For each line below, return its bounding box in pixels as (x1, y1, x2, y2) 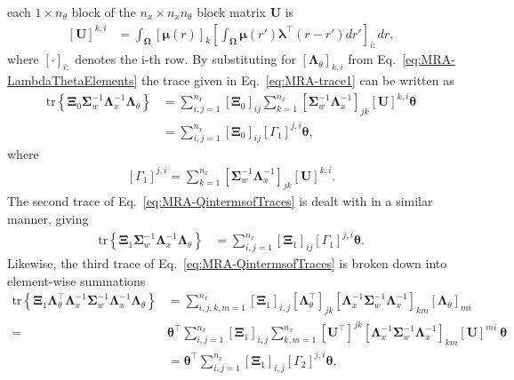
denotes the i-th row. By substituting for (75, 50, 296, 68)
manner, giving (7, 209, 89, 227)
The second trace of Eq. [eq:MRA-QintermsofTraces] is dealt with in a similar (7, 192, 433, 210)
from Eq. (348, 50, 397, 68)
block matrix (197, 3, 266, 20)
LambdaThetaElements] (7, 71, 138, 90)
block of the (71, 3, 136, 20)
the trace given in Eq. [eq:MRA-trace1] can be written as (141, 71, 454, 90)
